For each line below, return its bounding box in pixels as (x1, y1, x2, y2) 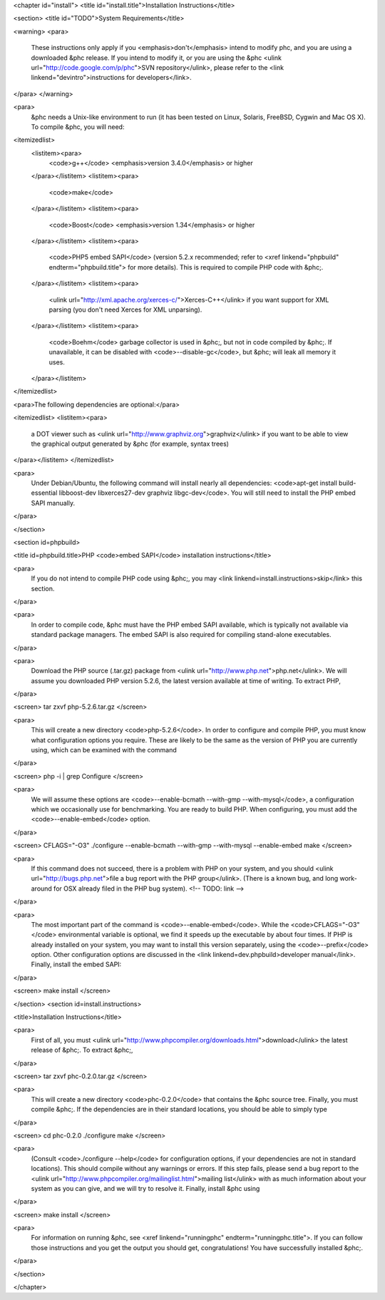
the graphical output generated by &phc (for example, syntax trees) (31, 439, 230, 448)
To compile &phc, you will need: (31, 122, 125, 131)
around (31, 884, 53, 893)
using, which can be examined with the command (31, 746, 178, 754)
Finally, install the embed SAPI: (31, 960, 122, 969)
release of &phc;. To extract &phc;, (31, 1045, 133, 1055)
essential (31, 488, 58, 497)
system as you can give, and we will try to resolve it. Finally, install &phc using (31, 1184, 260, 1192)
